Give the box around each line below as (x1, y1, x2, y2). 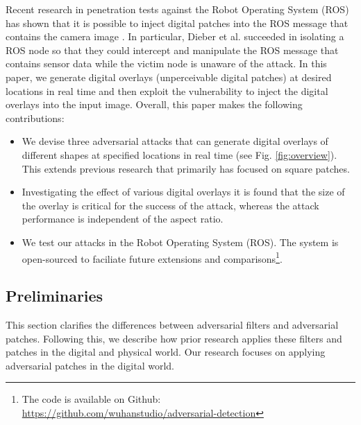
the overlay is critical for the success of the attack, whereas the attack (22, 198, 319, 212)
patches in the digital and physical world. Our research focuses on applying (6, 345, 326, 359)
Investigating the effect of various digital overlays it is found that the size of (22, 184, 345, 199)
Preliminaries (6, 285, 103, 306)
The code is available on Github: (22, 392, 161, 406)
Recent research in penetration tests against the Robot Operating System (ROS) (6, 2, 349, 16)
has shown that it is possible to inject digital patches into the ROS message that (6, 15, 349, 30)
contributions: (6, 110, 65, 125)
